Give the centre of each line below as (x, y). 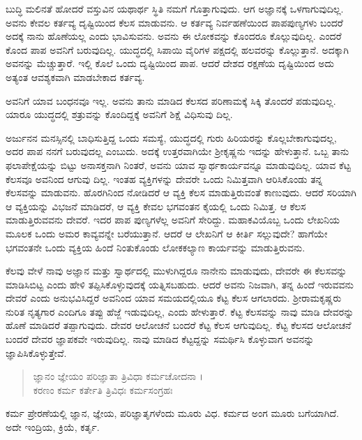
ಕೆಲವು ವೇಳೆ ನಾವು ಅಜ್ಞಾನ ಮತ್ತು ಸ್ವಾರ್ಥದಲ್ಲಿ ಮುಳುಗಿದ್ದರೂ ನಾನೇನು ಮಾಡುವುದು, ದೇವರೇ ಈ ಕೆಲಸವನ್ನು (176, 271)
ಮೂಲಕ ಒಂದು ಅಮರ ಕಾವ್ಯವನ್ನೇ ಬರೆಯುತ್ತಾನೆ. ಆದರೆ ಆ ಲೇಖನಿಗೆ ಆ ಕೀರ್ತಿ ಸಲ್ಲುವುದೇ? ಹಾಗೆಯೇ (167, 233)
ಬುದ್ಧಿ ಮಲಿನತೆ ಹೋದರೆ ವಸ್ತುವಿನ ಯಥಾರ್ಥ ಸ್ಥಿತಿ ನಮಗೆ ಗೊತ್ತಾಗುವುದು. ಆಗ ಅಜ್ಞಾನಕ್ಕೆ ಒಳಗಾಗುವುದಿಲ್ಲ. (175, 8)
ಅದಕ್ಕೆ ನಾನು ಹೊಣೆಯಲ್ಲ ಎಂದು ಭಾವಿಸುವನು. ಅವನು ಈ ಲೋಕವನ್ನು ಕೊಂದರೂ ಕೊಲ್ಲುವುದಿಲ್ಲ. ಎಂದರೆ (174, 36)
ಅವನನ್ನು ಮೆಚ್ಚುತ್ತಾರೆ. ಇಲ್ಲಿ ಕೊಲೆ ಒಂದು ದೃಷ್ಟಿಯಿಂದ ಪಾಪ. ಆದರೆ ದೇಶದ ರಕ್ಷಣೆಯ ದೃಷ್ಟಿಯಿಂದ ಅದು (170, 63)
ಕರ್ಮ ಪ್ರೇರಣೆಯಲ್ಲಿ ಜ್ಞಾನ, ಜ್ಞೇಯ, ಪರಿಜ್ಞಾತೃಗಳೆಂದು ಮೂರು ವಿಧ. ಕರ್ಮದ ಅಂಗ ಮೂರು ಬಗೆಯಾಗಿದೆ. (172, 413)
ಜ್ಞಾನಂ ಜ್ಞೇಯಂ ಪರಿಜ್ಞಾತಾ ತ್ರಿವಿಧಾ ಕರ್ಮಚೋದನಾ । (118, 376)
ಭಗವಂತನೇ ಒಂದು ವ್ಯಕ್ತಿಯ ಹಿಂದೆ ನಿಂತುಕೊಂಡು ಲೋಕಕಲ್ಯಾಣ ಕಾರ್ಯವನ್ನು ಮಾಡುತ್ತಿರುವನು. (156, 247)
